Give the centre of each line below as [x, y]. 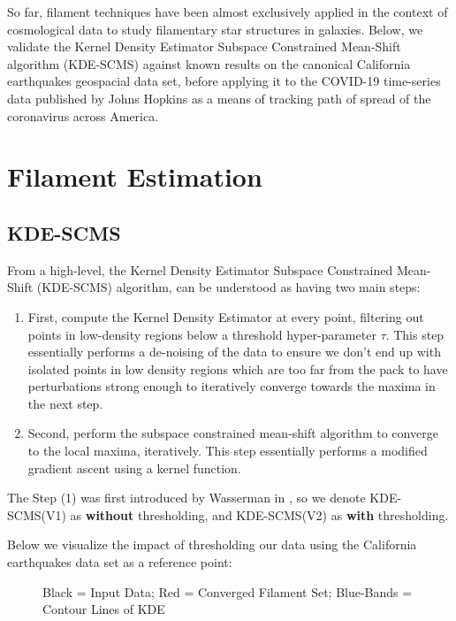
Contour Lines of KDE [104, 609]
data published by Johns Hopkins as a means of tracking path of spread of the [219, 98]
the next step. [65, 403]
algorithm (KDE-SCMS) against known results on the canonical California [209, 63]
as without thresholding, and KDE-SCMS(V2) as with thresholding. [259, 514]
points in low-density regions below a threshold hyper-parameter [202, 334]
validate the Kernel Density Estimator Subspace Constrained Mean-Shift [204, 46]
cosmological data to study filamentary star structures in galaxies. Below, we [215, 29]
